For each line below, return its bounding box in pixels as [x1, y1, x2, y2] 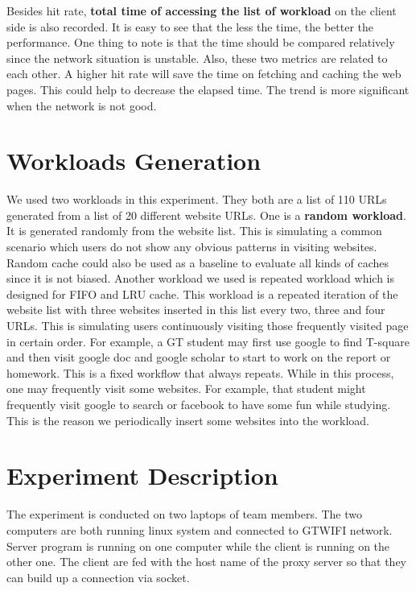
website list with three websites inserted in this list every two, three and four [6, 301, 385, 318]
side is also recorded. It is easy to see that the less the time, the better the [6, 18, 374, 35]
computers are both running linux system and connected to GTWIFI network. [6, 521, 393, 538]
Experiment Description [6, 459, 278, 492]
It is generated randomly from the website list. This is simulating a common [6, 222, 382, 239]
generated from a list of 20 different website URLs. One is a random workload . [6, 206, 406, 223]
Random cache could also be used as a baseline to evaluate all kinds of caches [6, 254, 389, 271]
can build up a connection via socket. [6, 568, 190, 585]
